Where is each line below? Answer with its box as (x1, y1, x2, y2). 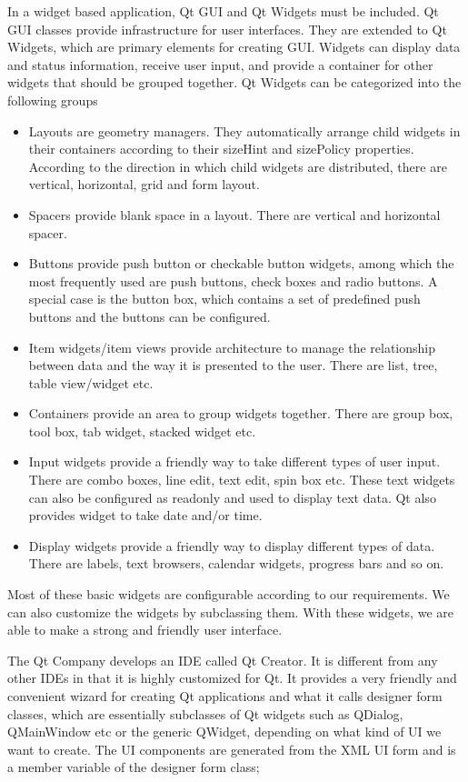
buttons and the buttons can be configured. (28, 306, 271, 326)
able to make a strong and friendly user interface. (7, 620, 283, 639)
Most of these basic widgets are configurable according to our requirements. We (7, 585, 450, 604)
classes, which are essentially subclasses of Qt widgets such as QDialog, (7, 704, 403, 723)
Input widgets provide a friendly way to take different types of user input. (28, 452, 441, 471)
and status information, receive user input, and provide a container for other (7, 55, 433, 74)
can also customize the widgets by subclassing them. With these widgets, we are (7, 602, 453, 621)
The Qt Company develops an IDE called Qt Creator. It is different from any (7, 650, 438, 669)
